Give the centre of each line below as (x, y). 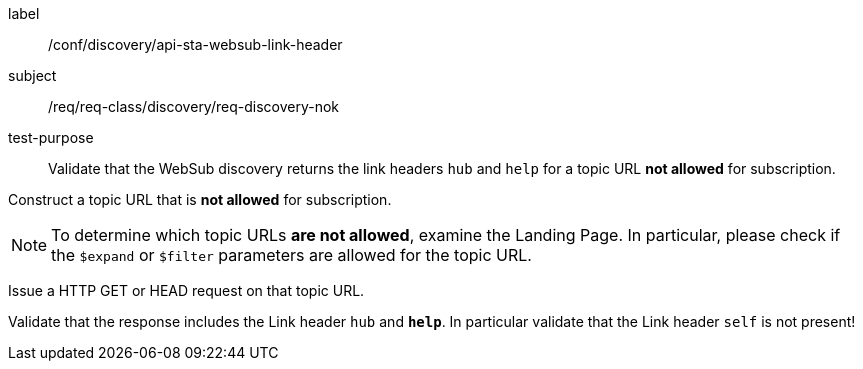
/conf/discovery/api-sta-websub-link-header (195, 44)
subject (32, 75)
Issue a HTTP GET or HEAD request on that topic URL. (186, 290)
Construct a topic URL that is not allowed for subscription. (200, 199)
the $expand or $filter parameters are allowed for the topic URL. (291, 255)
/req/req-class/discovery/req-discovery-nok (194, 106)
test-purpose (51, 137)
